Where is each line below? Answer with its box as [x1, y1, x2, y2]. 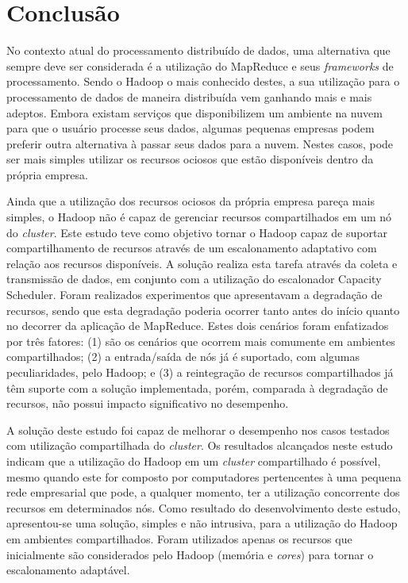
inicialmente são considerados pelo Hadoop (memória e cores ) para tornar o [6, 546, 374, 562]
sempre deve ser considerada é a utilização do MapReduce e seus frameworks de [6, 57, 394, 74]
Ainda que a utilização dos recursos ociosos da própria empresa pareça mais [6, 193, 375, 209]
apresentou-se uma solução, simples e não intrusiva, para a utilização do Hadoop [6, 515, 398, 531]
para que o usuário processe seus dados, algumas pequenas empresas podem [6, 120, 375, 136]
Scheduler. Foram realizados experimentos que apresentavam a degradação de [6, 286, 383, 303]
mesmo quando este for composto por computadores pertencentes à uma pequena [6, 468, 402, 485]
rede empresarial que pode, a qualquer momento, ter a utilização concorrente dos [6, 484, 400, 501]
